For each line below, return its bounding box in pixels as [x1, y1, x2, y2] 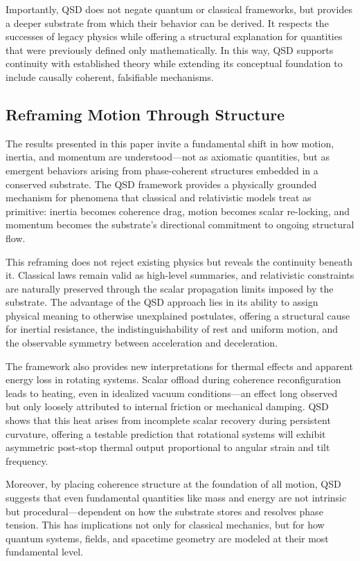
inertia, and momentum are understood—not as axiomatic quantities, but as [6, 149, 330, 164]
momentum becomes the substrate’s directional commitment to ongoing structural [6, 217, 354, 232]
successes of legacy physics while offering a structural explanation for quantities [6, 29, 343, 44]
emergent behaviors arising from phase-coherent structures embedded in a [6, 163, 318, 177]
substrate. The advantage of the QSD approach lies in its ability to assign [6, 295, 318, 309]
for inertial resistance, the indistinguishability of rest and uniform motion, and [6, 322, 339, 336]
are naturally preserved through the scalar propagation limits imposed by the [6, 281, 334, 295]
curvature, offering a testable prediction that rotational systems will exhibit [6, 426, 326, 441]
